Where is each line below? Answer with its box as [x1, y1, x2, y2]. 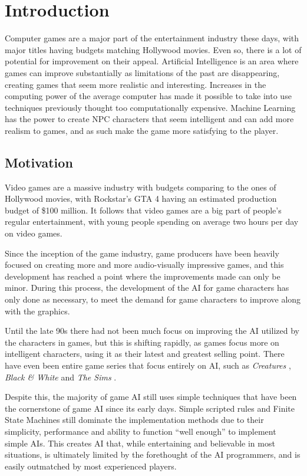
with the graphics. [5, 304, 70, 317]
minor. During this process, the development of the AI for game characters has [5, 281, 289, 294]
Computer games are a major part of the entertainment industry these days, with [5, 32, 299, 44]
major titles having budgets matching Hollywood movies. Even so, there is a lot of [5, 43, 302, 55]
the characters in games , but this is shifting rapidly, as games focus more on [5, 336, 279, 348]
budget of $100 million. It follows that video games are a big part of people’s [5, 203, 282, 216]
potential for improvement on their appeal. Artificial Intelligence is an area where [5, 55, 299, 67]
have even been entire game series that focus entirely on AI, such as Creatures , [5, 359, 291, 371]
